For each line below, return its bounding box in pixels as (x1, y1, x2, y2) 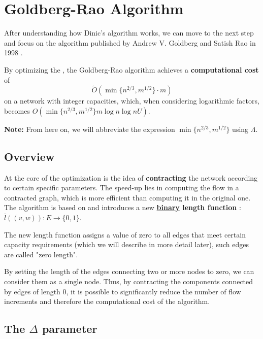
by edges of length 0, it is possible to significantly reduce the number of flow (4, 286, 241, 296)
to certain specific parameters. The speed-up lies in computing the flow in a (4, 182, 239, 193)
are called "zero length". (4, 249, 78, 259)
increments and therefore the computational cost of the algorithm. (4, 296, 210, 307)
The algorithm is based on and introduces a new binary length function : (4, 202, 241, 213)
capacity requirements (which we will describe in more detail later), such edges (4, 239, 249, 250)
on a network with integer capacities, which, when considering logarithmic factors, (4, 95, 259, 106)
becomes (4, 105, 30, 116)
